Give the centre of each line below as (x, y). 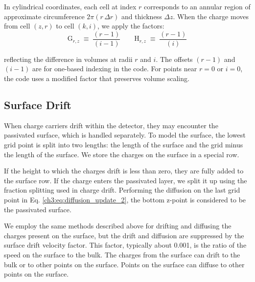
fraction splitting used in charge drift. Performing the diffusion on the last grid (122, 190)
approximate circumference (44, 16)
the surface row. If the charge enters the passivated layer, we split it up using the (126, 180)
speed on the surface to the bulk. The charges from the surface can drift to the (122, 254)
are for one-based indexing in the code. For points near (115, 69)
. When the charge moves (211, 16)
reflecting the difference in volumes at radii (68, 59)
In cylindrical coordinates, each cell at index (70, 6)
